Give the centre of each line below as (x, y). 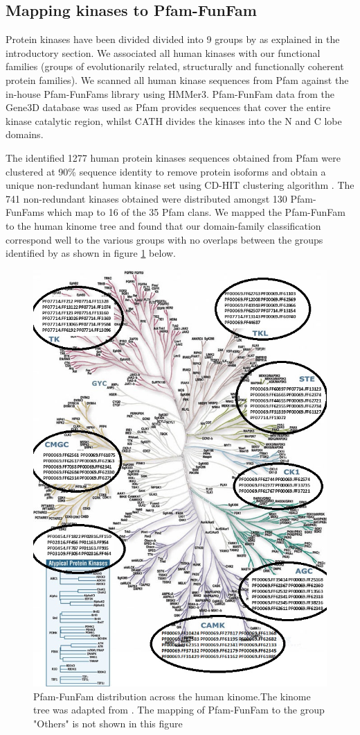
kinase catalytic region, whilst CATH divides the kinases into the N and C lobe (174, 120)
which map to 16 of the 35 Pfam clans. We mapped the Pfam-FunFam (196, 212)
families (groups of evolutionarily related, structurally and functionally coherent (175, 66)
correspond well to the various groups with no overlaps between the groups (164, 239)
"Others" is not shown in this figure (108, 723)
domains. (25, 134)
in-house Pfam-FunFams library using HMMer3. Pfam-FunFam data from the (170, 93)
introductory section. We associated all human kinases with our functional (163, 52)
